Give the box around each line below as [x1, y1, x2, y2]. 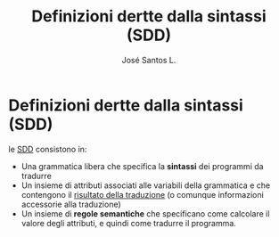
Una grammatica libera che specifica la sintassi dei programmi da [21, 160, 264, 171]
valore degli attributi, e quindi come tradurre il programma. [21, 217, 237, 228]
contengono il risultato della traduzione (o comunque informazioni [21, 189, 264, 200]
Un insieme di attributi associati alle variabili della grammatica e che [21, 180, 271, 191]
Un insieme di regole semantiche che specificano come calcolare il [21, 208, 270, 219]
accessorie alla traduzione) [21, 199, 121, 209]
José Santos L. [121, 54, 176, 65]
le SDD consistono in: [8, 143, 87, 154]
